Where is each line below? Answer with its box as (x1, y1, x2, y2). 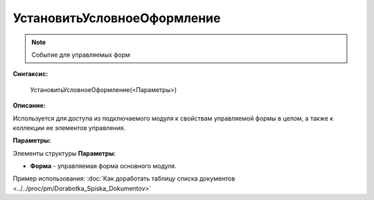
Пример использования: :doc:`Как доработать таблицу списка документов (12, 174, 235, 183)
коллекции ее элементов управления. (12, 123, 126, 131)
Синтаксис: (12, 70, 48, 78)
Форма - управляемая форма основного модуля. (30, 162, 177, 170)
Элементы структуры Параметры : (12, 149, 116, 157)
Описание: (12, 101, 46, 110)
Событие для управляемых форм (31, 51, 131, 59)
